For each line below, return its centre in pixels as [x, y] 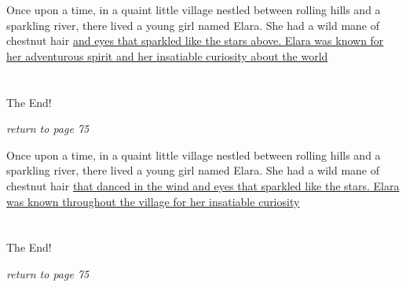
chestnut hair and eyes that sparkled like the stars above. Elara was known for [195, 40]
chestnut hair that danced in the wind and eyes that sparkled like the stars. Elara [203, 185]
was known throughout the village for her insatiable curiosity [153, 201]
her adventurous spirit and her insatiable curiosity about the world [167, 55]
